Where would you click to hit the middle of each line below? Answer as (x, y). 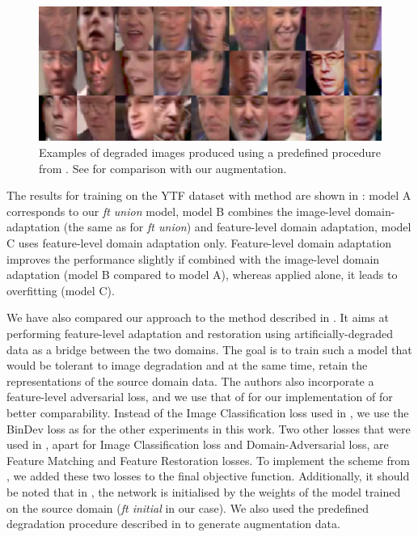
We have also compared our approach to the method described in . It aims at (198, 317)
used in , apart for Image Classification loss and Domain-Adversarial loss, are (198, 444)
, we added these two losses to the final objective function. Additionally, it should (208, 476)
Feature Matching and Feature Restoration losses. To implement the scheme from (208, 460)
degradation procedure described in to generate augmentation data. (173, 524)
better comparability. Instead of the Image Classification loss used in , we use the (208, 412)
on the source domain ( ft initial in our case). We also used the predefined (188, 507)
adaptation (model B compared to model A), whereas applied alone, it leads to (202, 275)
